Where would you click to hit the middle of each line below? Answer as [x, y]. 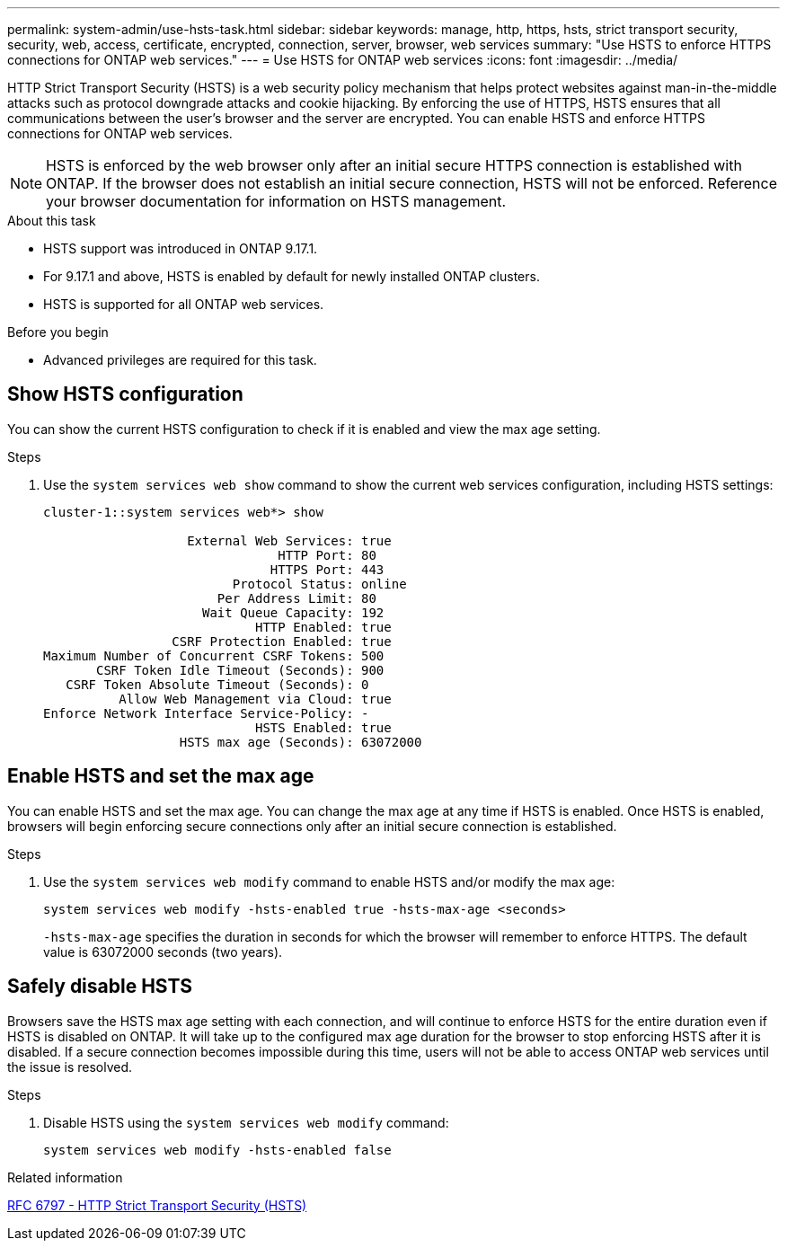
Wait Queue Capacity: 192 [293, 612]
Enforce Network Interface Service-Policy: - [206, 713]
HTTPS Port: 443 [327, 569]
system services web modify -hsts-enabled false [217, 1150]
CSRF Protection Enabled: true [282, 641]
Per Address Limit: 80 [296, 598]
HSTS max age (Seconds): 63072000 [301, 742]
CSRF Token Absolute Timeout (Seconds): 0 [217, 684]
